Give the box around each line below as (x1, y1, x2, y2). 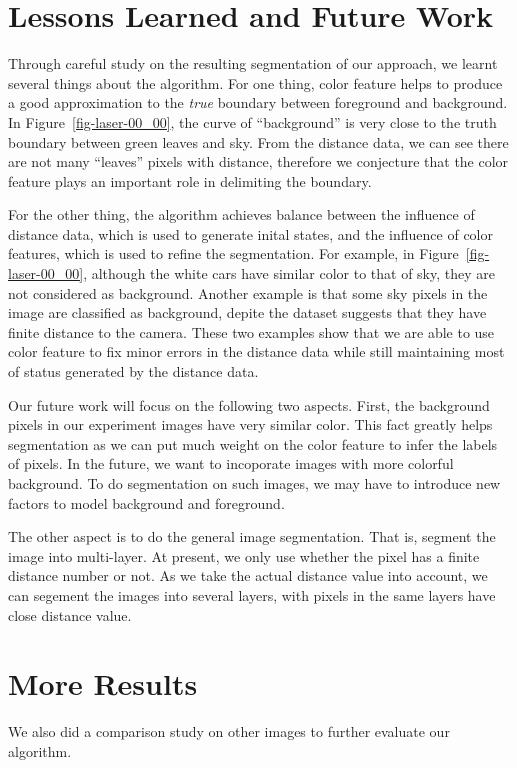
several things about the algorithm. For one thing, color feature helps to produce (8, 72, 503, 93)
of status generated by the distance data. (8, 361, 259, 382)
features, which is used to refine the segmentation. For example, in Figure (8, 243, 459, 264)
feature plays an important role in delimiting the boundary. (8, 170, 372, 191)
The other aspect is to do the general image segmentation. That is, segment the (8, 526, 496, 547)
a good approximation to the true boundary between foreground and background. (8, 92, 508, 113)
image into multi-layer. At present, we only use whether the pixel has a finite (8, 545, 480, 566)
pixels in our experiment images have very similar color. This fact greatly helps (8, 414, 493, 435)
